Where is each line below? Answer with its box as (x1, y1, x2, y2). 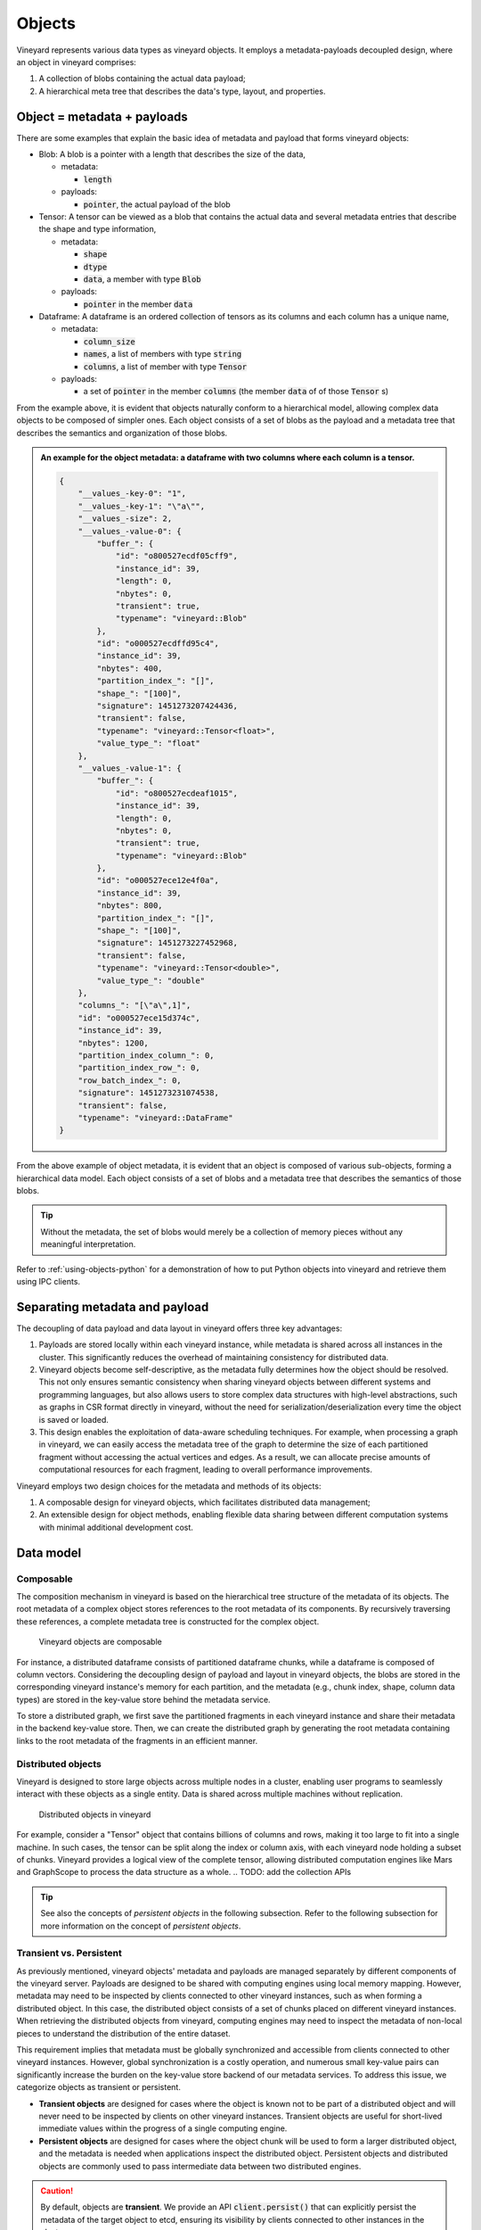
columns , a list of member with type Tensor (83, 361, 248, 372)
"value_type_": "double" (96, 975, 205, 986)
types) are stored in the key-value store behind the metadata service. (16, 1694, 271, 1705)
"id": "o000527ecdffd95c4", (96, 639, 220, 648)
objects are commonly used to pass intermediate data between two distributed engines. (38, 2160, 362, 2171)
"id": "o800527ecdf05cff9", (115, 551, 238, 561)
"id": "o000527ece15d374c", (77, 1012, 200, 1023)
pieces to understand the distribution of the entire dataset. (16, 2028, 231, 2038)
